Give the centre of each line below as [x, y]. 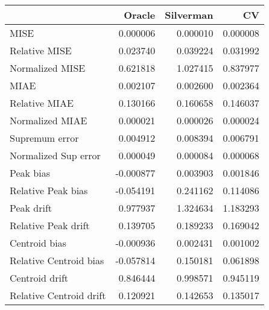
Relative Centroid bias [57, 260]
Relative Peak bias [49, 190]
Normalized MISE [48, 68]
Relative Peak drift [50, 225]
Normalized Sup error [55, 155]
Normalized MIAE [49, 120]
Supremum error [44, 138]
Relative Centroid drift [58, 295]
